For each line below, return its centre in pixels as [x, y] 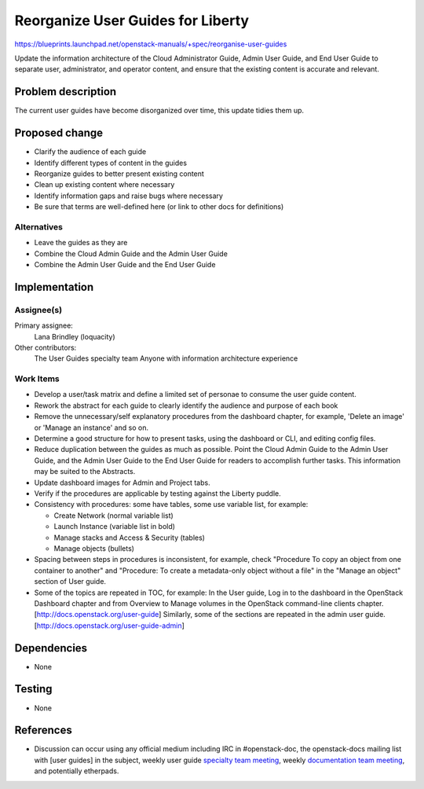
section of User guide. [70, 582]
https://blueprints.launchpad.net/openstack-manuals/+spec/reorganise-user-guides [151, 44]
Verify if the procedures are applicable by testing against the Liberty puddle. [158, 494]
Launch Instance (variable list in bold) [115, 527]
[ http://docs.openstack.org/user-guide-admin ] [109, 626]
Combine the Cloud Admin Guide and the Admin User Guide [131, 253]
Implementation [54, 287]
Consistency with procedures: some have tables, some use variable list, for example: [171, 505]
